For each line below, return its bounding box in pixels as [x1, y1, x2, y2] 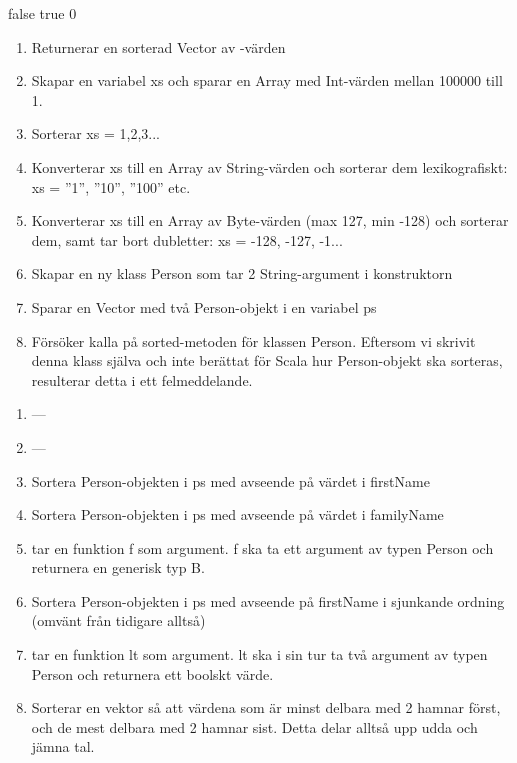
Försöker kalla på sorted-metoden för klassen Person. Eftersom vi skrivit [31, 330, 476, 351]
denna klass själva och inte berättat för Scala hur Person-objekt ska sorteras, [31, 350, 503, 371]
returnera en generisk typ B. [31, 557, 205, 578]
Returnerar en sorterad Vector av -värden [31, 36, 286, 57]
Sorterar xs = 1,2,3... [31, 123, 160, 144]
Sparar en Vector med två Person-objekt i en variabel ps [31, 296, 377, 317]
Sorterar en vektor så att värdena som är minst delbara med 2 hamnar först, [31, 697, 501, 718]
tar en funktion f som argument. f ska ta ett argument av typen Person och [31, 537, 494, 558]
